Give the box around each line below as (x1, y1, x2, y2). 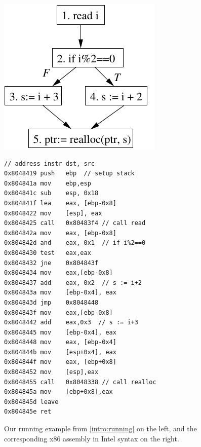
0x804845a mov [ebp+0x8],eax (4, 388, 113, 396)
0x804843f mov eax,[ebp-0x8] (4, 309, 113, 316)
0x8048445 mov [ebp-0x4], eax (4, 328, 116, 336)
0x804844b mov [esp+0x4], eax (4, 348, 116, 356)
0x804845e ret (4, 408, 52, 416)
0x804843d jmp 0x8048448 (4, 299, 99, 306)
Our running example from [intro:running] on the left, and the (4, 423, 197, 434)
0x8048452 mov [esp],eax (4, 368, 99, 376)
